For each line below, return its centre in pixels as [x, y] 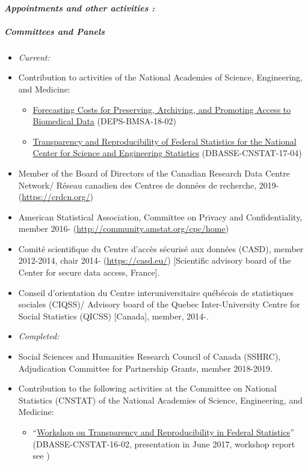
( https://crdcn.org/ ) [56, 197]
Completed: [39, 336]
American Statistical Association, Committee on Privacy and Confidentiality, [160, 216]
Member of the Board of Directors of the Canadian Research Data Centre [154, 173]
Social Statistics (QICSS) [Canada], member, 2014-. [113, 316]
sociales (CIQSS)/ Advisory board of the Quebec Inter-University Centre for [159, 304]
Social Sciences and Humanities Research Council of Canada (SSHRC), [149, 356]
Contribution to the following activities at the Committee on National [147, 388]
